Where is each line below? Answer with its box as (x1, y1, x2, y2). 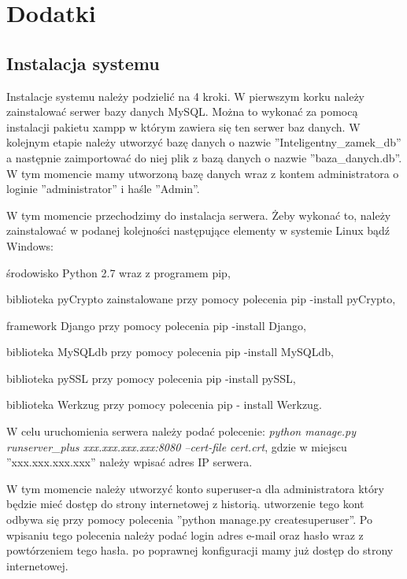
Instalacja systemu (6, 50, 160, 75)
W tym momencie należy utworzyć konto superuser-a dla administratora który (6, 480, 384, 496)
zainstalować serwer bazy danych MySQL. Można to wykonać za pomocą (6, 103, 358, 120)
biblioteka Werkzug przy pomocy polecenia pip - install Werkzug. (6, 396, 322, 413)
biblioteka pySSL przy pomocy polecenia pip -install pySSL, (6, 369, 296, 386)
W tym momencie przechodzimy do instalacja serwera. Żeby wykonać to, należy (6, 206, 391, 223)
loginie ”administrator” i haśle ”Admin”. (6, 180, 200, 197)
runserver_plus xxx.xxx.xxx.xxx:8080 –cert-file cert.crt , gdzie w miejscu (6, 438, 347, 455)
